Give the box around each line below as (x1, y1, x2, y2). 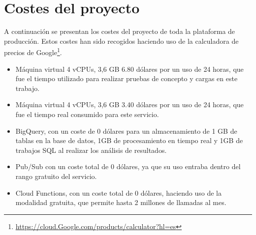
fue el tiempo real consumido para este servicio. (15, 109, 159, 119)
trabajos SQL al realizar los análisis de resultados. (15, 145, 167, 155)
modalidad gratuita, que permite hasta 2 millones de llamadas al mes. (15, 197, 226, 207)
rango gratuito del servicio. (15, 171, 97, 181)
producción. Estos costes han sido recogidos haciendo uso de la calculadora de (4, 35, 239, 46)
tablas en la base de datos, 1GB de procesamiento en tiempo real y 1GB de (15, 135, 243, 146)
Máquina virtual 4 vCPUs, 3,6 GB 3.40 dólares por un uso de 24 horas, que (15, 99, 244, 110)
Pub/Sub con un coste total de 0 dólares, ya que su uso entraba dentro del (15, 161, 241, 172)
